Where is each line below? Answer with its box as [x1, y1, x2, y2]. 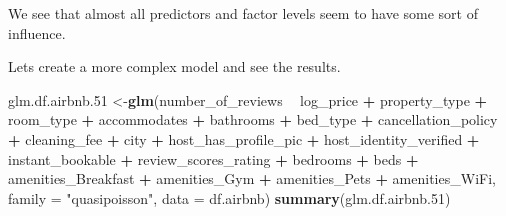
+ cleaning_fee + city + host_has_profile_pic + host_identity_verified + [8, 128, 480, 149]
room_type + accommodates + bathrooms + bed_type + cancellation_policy [8, 109, 498, 130]
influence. [8, 22, 66, 43]
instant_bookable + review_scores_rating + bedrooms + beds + [8, 148, 419, 169]
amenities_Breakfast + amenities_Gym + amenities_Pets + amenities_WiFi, [8, 168, 496, 189]
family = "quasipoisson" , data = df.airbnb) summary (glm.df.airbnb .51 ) [8, 187, 451, 208]
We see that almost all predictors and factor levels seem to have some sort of [8, 3, 478, 23]
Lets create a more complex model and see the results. [8, 56, 341, 77]
